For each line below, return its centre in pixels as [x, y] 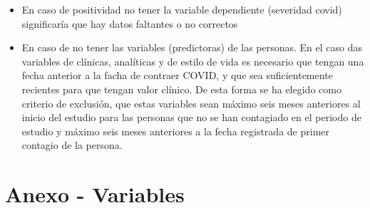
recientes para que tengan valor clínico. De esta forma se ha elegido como [181, 89]
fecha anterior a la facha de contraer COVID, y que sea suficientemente [177, 75]
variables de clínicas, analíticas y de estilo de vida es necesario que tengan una [193, 61]
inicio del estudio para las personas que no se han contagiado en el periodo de [191, 117]
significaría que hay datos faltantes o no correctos [130, 23]
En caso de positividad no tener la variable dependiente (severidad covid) [182, 9]
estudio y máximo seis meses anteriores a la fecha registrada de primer [175, 131]
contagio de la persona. [72, 145]
